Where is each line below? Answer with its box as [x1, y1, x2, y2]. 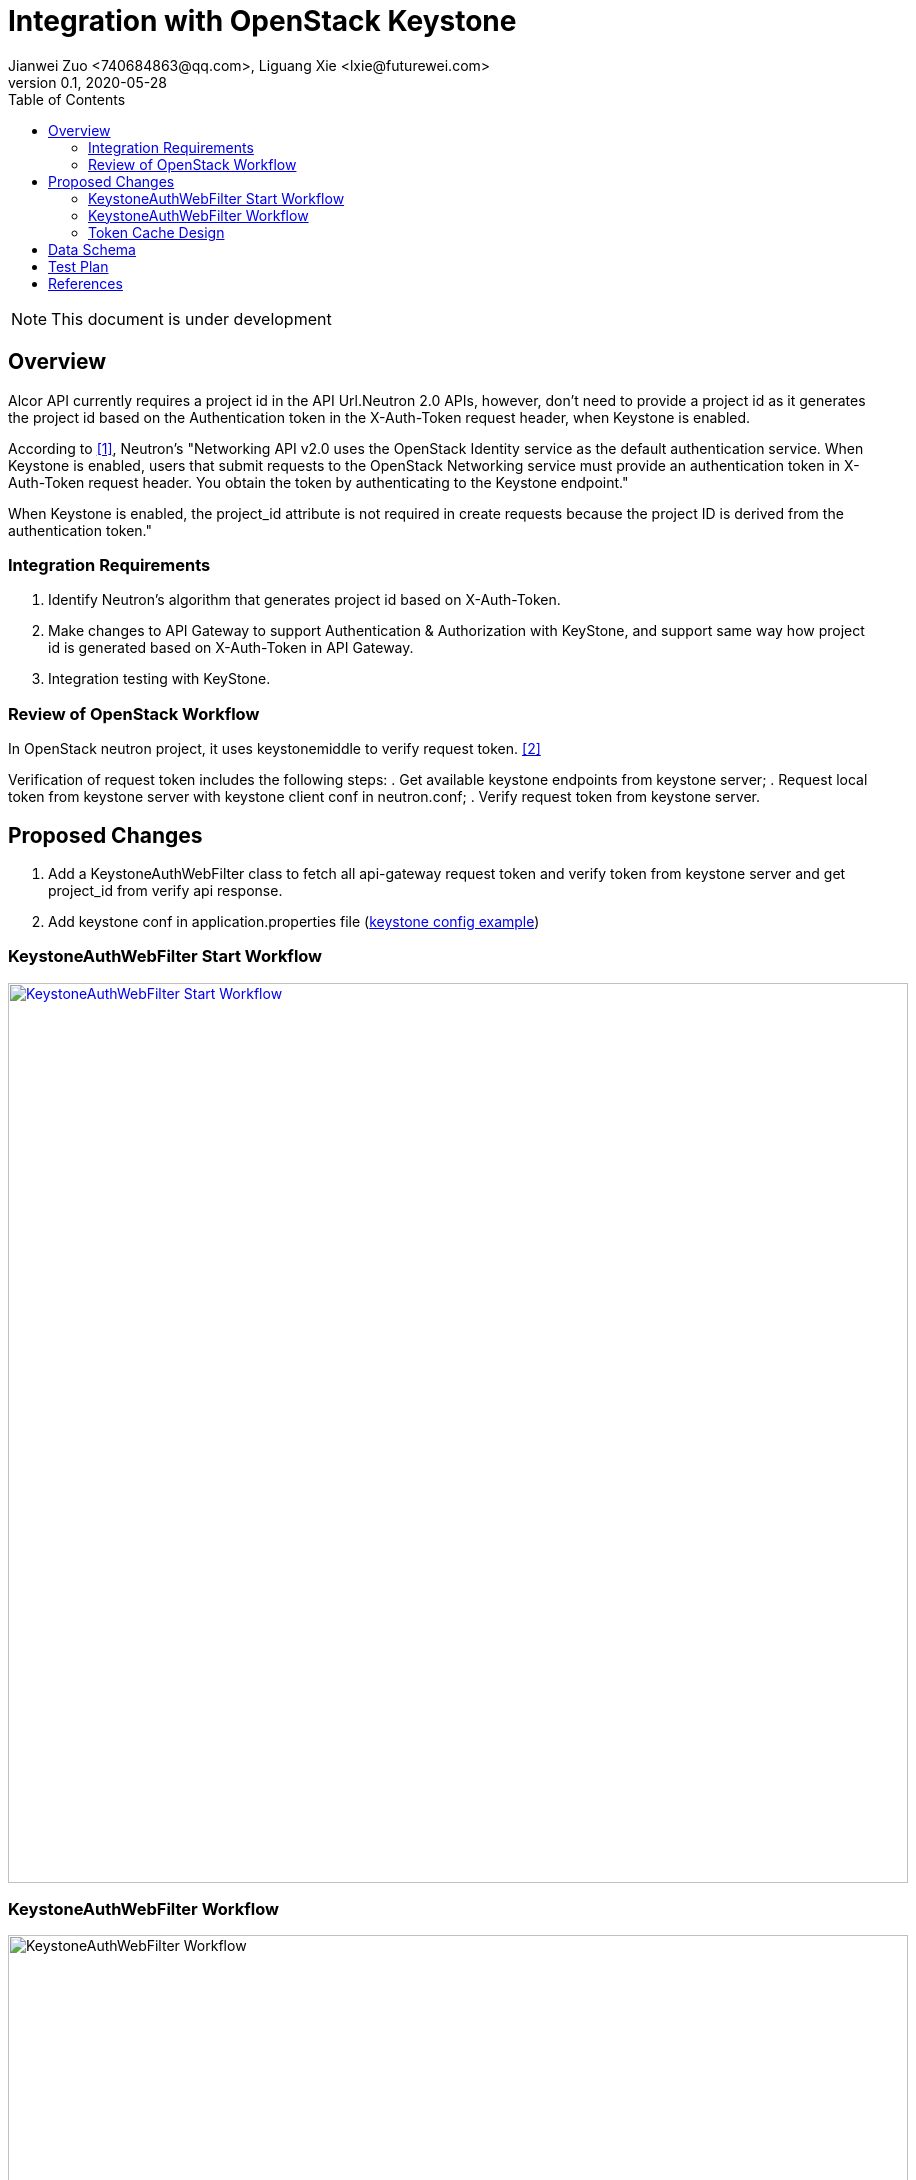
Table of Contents [8, 90, 126, 108]
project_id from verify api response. [48, 881, 283, 899]
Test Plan [48, 257, 109, 275]
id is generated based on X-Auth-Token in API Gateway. [48, 639, 414, 657]
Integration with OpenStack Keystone [8, 4, 517, 38]
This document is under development [51, 308, 332, 329]
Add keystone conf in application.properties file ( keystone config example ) [48, 912, 540, 930]
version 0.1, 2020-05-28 [8, 73, 167, 91]
